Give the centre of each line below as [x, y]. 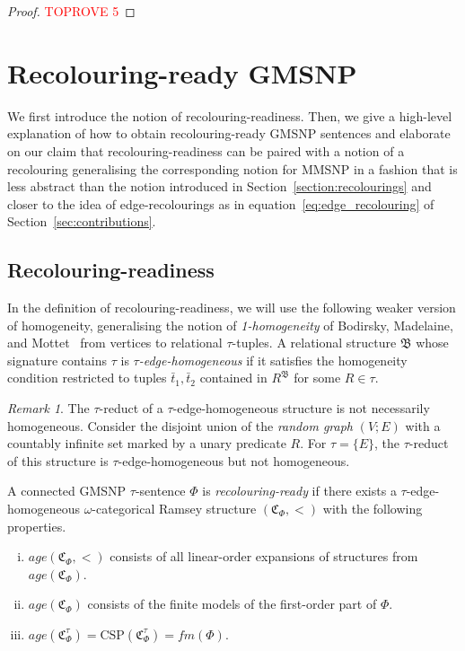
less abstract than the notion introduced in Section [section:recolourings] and [219, 186]
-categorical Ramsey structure [174, 509]
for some [317, 378]
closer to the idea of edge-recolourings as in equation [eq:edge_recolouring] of [221, 203]
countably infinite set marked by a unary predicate [147, 443]
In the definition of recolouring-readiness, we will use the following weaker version [232, 308]
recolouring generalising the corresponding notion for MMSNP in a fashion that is [232, 168]
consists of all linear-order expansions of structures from [264, 556]
